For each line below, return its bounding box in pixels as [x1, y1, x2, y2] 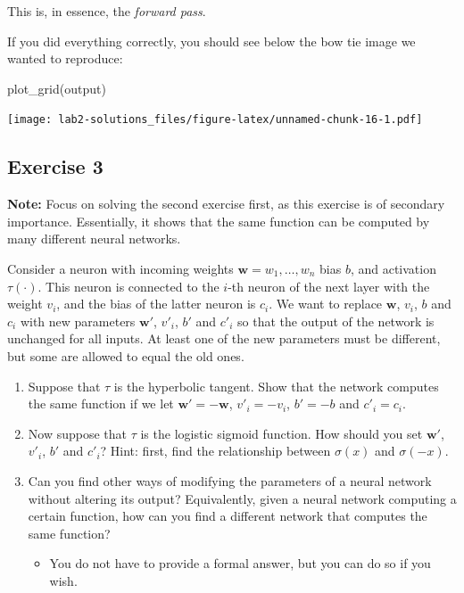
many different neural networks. [7, 229, 181, 248]
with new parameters [20, 311, 136, 330]
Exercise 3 [7, 152, 104, 180]
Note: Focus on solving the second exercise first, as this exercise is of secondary [7, 194, 445, 213]
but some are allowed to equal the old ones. [7, 346, 244, 365]
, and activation [350, 259, 436, 278]
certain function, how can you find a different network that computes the [28, 507, 427, 525]
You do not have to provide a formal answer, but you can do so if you [49, 554, 431, 572]
